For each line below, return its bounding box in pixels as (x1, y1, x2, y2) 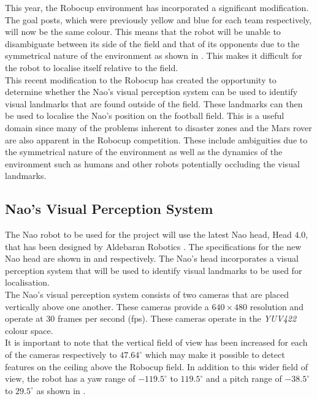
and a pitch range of (205, 372, 282, 385)
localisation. (5, 276, 50, 289)
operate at (5, 312, 44, 325)
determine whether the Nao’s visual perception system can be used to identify (5, 85, 298, 98)
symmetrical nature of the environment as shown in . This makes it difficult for (5, 49, 302, 62)
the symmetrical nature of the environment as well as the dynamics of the (5, 145, 283, 158)
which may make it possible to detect (145, 348, 285, 361)
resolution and (250, 300, 304, 313)
